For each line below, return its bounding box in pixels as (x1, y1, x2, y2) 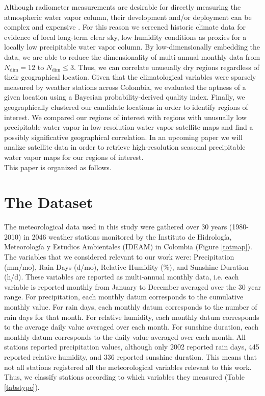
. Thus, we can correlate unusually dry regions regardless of (73, 61, 259, 72)
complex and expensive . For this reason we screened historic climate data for (4, 21, 246, 32)
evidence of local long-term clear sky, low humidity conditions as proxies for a (4, 31, 247, 42)
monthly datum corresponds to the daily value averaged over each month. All (4, 331, 246, 342)
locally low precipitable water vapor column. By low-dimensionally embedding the (4, 41, 260, 52)
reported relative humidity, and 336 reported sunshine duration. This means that (4, 351, 257, 362)
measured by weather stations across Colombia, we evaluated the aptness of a (4, 81, 246, 92)
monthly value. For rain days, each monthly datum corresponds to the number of (4, 301, 257, 312)
